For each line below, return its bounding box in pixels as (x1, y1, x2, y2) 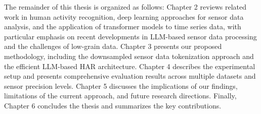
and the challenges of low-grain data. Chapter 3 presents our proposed (4, 41, 222, 51)
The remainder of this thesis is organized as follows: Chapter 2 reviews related (4, 2, 247, 12)
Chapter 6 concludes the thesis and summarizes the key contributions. (4, 100, 222, 110)
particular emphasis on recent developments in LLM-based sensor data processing (4, 31, 257, 41)
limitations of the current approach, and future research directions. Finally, (4, 90, 237, 101)
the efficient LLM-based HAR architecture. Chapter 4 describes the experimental (4, 61, 255, 71)
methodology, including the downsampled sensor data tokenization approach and (4, 50, 254, 61)
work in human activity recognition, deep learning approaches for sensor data (4, 11, 244, 22)
